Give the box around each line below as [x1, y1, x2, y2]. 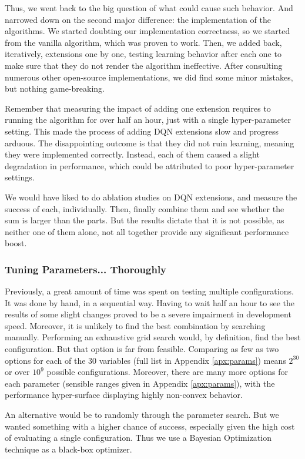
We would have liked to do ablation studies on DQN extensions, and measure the [5, 190, 297, 203]
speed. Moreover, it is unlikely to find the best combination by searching [5, 319, 266, 331]
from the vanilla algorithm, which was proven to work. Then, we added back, [5, 36, 282, 48]
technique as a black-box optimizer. [5, 443, 132, 455]
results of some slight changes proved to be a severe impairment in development [5, 308, 291, 320]
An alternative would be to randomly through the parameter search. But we [5, 408, 279, 421]
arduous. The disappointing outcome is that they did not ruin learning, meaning [5, 136, 294, 149]
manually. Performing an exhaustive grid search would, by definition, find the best [5, 331, 301, 343]
